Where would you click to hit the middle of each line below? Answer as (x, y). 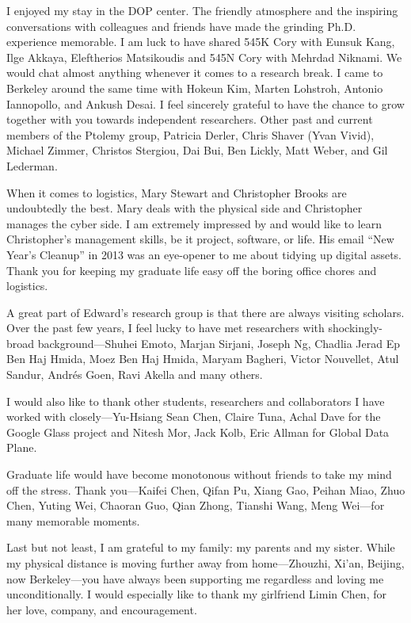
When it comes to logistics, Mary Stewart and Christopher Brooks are (177, 192)
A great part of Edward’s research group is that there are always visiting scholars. (205, 312)
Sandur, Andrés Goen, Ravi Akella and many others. (135, 375)
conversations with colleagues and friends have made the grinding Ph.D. (181, 26)
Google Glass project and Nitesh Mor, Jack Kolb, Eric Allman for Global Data (198, 432)
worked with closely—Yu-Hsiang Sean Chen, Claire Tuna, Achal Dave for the (194, 417)
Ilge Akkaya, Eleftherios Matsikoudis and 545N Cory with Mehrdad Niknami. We (204, 57)
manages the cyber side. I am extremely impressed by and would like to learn (194, 223)
